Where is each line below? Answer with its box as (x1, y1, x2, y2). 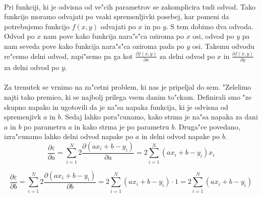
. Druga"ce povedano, (174, 121, 240, 132)
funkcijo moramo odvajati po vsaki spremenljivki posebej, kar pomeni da (4, 11, 229, 22)
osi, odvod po (192, 31, 234, 41)
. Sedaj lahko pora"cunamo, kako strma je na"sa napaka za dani (60, 111, 258, 122)
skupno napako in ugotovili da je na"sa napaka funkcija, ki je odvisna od (4, 101, 228, 112)
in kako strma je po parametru (74, 121, 169, 132)
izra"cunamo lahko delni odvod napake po (4, 131, 134, 142)
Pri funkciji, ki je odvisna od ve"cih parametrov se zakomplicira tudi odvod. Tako (4, 1, 255, 12)
